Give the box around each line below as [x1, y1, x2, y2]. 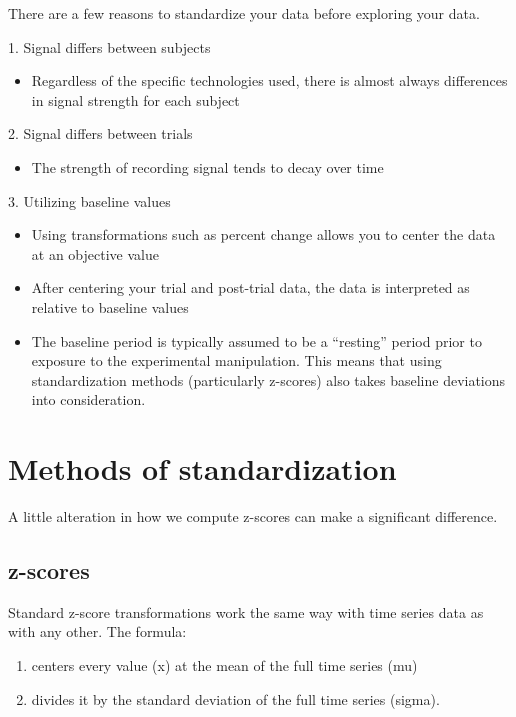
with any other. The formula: [8, 621, 187, 642]
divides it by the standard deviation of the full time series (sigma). [31, 688, 440, 709]
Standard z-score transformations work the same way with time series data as [8, 601, 484, 622]
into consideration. [31, 389, 146, 410]
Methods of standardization [8, 448, 397, 489]
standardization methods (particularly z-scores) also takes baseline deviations [31, 369, 506, 390]
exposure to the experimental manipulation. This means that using [31, 350, 442, 371]
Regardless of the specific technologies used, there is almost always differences [31, 70, 508, 91]
